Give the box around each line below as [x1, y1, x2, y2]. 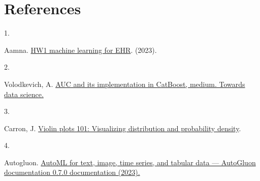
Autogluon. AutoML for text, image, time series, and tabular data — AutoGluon [4, 157, 256, 167]
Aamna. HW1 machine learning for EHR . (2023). [4, 44, 157, 55]
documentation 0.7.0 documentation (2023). [4, 167, 140, 177]
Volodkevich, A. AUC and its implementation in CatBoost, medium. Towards [4, 78, 245, 89]
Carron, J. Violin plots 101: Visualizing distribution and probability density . [4, 123, 241, 133]
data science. [4, 88, 44, 99]
